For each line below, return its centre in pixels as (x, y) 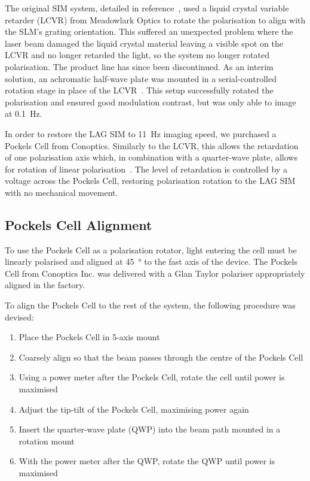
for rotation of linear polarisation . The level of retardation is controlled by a (146, 169)
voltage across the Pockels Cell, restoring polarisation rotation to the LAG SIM (150, 181)
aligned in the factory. (45, 285)
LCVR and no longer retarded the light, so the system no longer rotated (137, 55)
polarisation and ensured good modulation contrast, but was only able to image (151, 102)
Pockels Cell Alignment (79, 224)
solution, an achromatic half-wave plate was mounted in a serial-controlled (141, 78)
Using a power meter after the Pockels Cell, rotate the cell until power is (152, 377)
